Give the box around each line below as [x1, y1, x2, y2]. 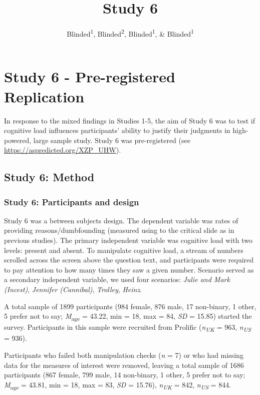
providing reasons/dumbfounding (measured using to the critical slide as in [4, 225, 234, 235]
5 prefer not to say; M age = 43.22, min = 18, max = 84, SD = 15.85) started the [4, 311, 252, 323]
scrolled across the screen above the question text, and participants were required [4, 254, 254, 265]
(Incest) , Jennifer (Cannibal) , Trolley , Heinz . [4, 284, 142, 295]
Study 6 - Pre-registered [4, 66, 175, 87]
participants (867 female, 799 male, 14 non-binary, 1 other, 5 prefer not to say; [4, 369, 245, 380]
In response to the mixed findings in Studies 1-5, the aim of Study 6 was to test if [4, 115, 255, 125]
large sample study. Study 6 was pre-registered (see [33, 135, 190, 145]
